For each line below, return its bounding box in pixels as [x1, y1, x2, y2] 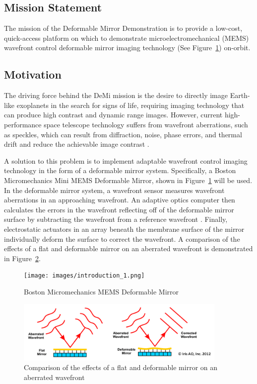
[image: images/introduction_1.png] [24, 272, 145, 280]
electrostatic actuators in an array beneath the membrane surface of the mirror [4, 223, 245, 234]
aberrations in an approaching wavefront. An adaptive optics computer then [4, 194, 235, 205]
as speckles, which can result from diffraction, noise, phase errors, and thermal [4, 129, 242, 139]
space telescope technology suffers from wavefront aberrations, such [44, 119, 248, 129]
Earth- [230, 90, 250, 100]
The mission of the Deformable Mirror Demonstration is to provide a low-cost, [4, 23, 243, 33]
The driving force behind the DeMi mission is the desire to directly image [4, 90, 228, 100]
